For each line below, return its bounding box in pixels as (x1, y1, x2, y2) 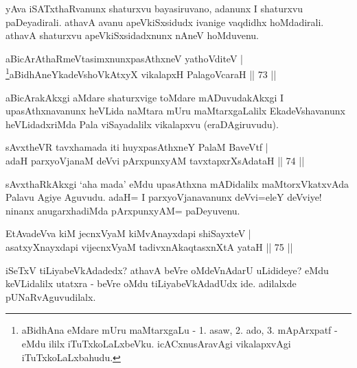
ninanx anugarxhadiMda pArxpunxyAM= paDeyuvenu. (5, 203, 240, 217)
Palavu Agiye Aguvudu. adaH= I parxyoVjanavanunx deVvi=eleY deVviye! (5, 190, 322, 204)
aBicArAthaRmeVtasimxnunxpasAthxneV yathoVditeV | (5, 51, 243, 65)
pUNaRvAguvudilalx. (5, 289, 96, 304)
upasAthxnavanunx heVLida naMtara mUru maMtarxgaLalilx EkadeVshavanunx (5, 103, 345, 118)
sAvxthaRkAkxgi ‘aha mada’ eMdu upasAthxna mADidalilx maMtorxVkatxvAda (5, 176, 349, 191)
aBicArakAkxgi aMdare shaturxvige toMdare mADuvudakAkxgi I (5, 90, 284, 104)
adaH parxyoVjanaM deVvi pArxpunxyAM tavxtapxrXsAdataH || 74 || (5, 154, 305, 167)
